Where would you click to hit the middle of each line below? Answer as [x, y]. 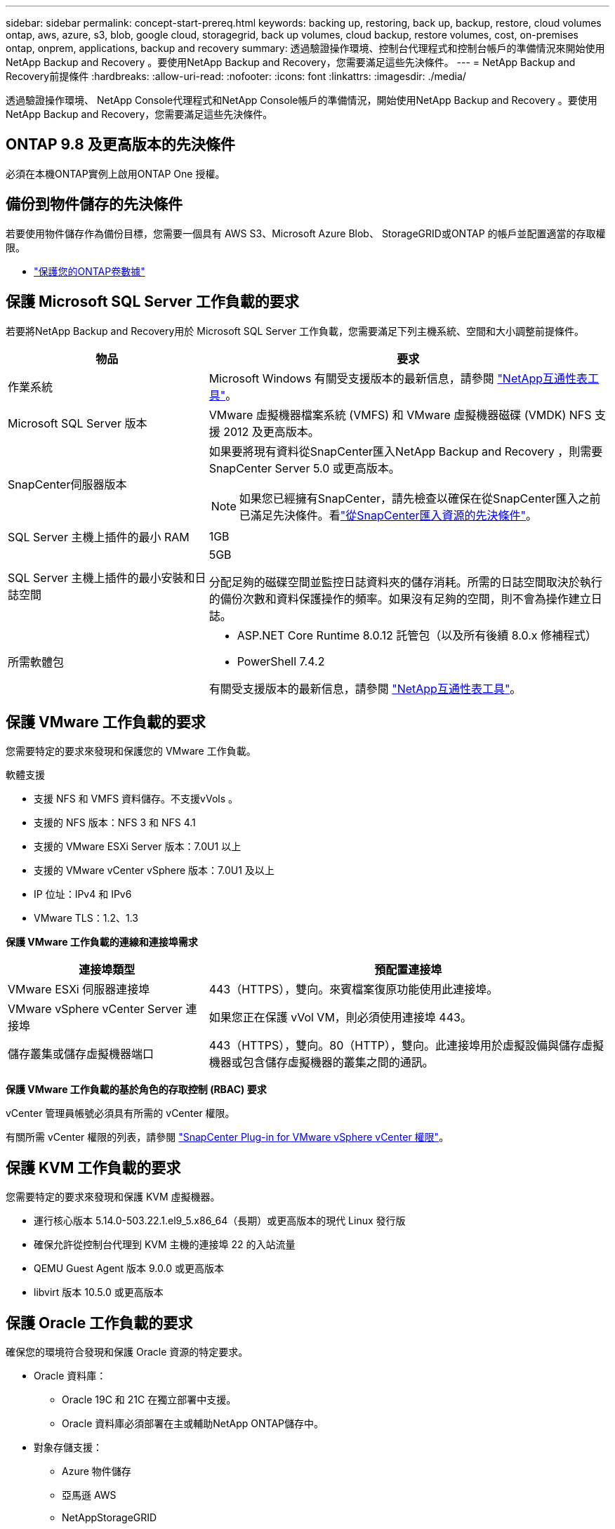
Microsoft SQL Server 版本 [78, 423]
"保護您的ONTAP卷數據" [90, 271]
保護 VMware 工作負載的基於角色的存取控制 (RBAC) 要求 [136, 1090]
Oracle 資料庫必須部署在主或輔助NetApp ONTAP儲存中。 [193, 1424]
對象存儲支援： [68, 1448]
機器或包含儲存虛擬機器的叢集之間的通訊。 [321, 1063]
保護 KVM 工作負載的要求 [93, 1167]
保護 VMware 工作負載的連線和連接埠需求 [102, 942]
